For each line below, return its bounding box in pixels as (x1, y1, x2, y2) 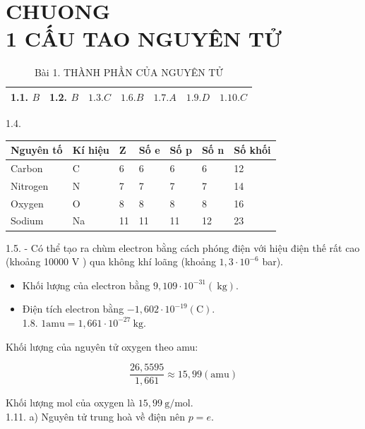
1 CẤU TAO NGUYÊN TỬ (6, 24, 282, 53)
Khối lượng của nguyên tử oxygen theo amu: (6, 339, 198, 354)
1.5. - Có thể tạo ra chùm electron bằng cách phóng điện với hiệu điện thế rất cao (6, 240, 360, 255)
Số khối (234, 143, 271, 157)
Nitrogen (11, 178, 49, 193)
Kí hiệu (72, 143, 109, 157)
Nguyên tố (11, 143, 63, 157)
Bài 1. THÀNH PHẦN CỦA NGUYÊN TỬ (34, 65, 223, 80)
